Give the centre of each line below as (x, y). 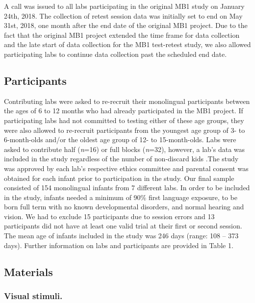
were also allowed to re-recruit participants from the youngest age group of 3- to (125, 130)
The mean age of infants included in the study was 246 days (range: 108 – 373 (121, 236)
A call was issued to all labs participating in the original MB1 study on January (124, 6)
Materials (28, 271)
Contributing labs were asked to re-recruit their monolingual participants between (127, 101)
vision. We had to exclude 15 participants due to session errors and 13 (109, 216)
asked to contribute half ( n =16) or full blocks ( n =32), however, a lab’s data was (125, 149)
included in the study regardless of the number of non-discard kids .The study (121, 159)
